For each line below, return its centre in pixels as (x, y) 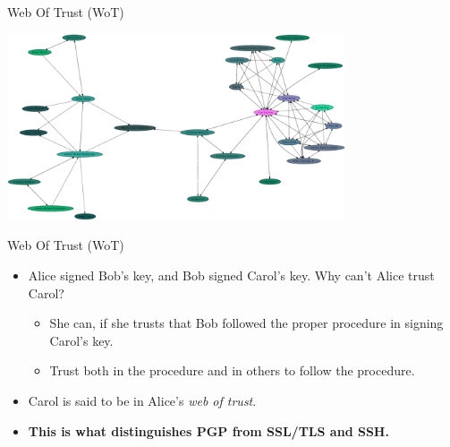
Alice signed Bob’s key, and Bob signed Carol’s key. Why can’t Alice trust (231, 275)
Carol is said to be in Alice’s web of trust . (142, 400)
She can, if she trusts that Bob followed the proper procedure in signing (246, 323)
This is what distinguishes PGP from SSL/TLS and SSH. (208, 430)
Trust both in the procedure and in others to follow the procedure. (232, 370)
